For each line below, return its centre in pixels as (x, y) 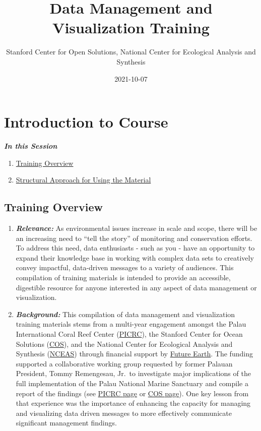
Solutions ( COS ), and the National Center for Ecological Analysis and (124, 344)
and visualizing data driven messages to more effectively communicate (124, 413)
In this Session (31, 146)
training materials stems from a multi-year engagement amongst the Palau (131, 324)
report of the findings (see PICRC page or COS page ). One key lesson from (132, 393)
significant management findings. (66, 423)
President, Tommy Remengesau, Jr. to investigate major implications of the (133, 373)
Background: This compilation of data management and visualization (125, 314)
